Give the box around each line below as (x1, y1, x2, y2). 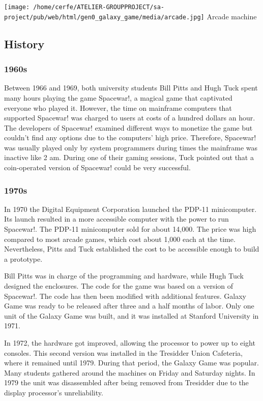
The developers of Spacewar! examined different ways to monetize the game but (4, 122, 253, 133)
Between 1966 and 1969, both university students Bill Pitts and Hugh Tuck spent (4, 82, 258, 93)
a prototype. (4, 253, 43, 264)
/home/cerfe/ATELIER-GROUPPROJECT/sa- (33, 4, 164, 11)
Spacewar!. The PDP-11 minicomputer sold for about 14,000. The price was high (4, 224, 256, 234)
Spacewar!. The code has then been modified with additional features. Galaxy (4, 290, 246, 301)
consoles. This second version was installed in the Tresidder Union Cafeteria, (4, 347, 243, 358)
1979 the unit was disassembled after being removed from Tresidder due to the (4, 377, 249, 388)
